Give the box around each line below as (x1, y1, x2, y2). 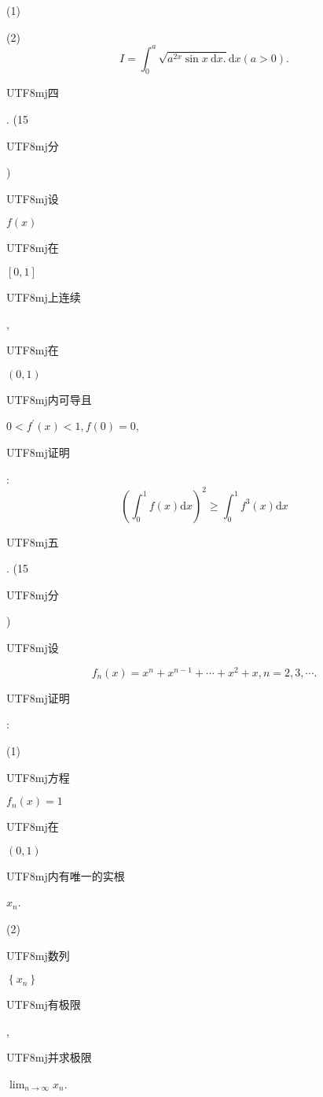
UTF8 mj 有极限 (6, 996, 81, 1013)
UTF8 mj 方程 (6, 769, 70, 785)
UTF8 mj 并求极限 (6, 1049, 92, 1065)
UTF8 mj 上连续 (6, 289, 81, 306)
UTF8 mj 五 (6, 533, 59, 550)
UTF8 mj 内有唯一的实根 (6, 867, 125, 884)
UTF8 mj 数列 (6, 947, 70, 963)
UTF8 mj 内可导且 (6, 391, 92, 407)
